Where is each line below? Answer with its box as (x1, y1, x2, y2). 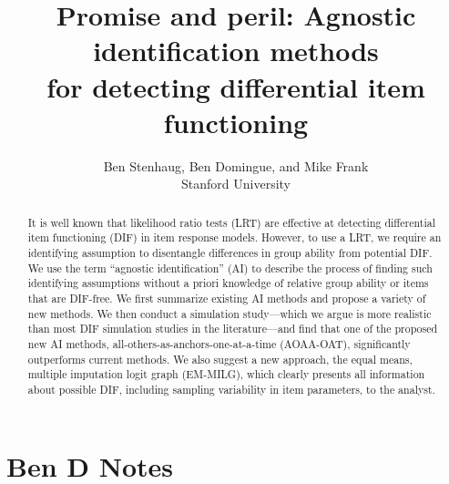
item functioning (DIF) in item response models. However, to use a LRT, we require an (27, 230, 442, 245)
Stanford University (181, 174, 291, 193)
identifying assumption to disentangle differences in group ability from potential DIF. (27, 244, 433, 260)
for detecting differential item (46, 67, 425, 105)
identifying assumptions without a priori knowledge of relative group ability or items (27, 275, 429, 291)
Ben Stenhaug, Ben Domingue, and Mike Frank (103, 156, 369, 175)
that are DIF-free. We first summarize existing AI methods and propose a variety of (27, 290, 426, 305)
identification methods (93, 32, 379, 69)
